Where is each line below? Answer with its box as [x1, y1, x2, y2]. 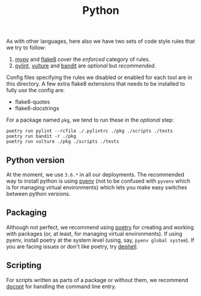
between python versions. [6, 191, 71, 197]
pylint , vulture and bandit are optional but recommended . [14, 62, 156, 69]
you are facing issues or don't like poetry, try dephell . [6, 242, 138, 250]
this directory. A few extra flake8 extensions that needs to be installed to [6, 80, 185, 87]
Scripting [6, 260, 42, 271]
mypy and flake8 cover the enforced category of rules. [14, 55, 151, 63]
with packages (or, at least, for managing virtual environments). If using [6, 230, 183, 237]
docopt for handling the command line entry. [6, 283, 116, 290]
